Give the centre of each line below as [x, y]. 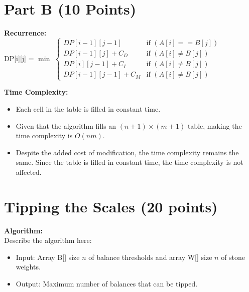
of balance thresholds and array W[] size [150, 257]
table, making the [215, 125]
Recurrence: [25, 33]
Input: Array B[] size [48, 257]
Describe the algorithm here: [48, 240]
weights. [28, 267]
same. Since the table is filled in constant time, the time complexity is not [130, 162]
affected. [29, 172]
